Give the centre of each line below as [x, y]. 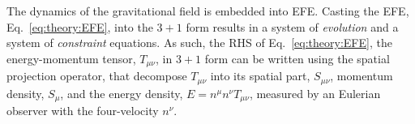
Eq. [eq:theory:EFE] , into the [80, 26]
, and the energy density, [122, 93]
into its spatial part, [260, 76]
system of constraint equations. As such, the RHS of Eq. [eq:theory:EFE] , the [199, 43]
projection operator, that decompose [97, 76]
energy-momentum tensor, [71, 58]
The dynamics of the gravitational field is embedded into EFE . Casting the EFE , [208, 11]
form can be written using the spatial [297, 58]
